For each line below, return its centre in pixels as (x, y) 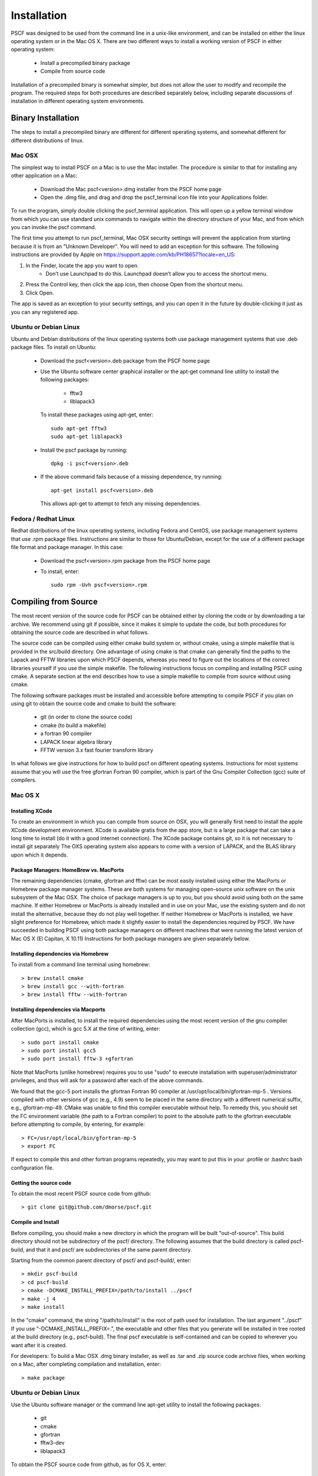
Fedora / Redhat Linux (43, 518)
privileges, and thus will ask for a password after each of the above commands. (107, 1080)
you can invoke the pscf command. (54, 227)
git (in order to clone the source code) (86, 717)
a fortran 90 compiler (66, 734)
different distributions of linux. (47, 140)
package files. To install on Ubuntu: (54, 347)
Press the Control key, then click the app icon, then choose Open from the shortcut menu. (135, 285)
